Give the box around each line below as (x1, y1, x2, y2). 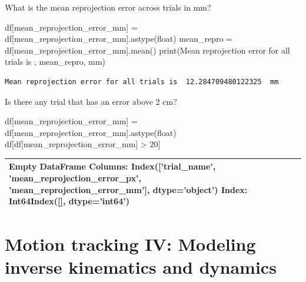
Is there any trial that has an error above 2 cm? (5, 95, 177, 107)
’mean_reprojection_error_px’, (9, 172, 142, 184)
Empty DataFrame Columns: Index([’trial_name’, (9, 160, 216, 172)
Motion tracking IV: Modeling (5, 231, 256, 256)
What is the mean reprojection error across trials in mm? (5, 1, 211, 13)
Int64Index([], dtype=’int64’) (9, 195, 129, 207)
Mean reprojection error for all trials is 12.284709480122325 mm (5, 77, 279, 86)
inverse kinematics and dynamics (5, 254, 277, 278)
